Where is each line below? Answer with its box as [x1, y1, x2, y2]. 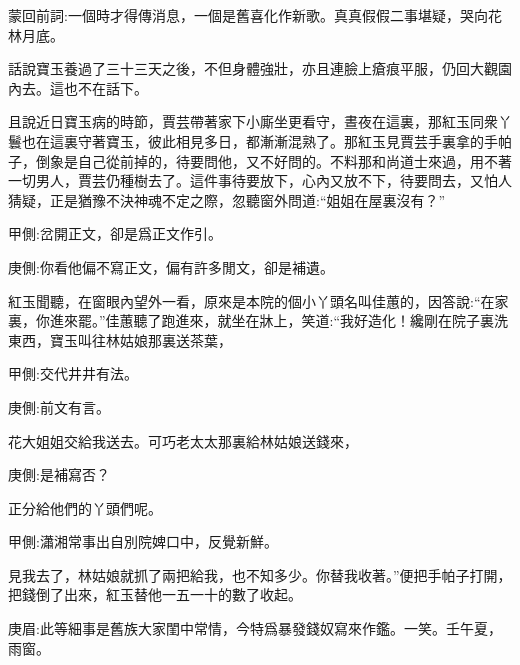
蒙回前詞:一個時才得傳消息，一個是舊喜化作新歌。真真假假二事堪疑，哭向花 [8, 5, 502, 25]
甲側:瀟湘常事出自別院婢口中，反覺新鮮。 [8, 531, 278, 552]
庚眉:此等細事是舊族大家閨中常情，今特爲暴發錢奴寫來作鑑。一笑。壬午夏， [8, 618, 502, 639]
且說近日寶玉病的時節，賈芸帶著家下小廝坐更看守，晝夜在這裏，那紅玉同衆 [8, 111, 498, 132]
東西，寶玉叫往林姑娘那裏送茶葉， [8, 329, 232, 350]
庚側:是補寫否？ [8, 464, 110, 485]
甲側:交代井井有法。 [8, 363, 138, 384]
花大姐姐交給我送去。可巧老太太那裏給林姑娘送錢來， [8, 430, 358, 451]
